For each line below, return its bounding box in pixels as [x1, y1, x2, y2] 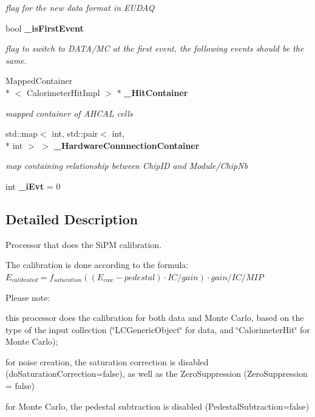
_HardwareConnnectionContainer [53, 139, 200, 151]
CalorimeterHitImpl [26, 86, 100, 98]
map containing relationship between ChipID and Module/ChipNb [5, 159, 248, 172]
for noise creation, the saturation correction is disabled [5, 355, 209, 368]
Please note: [5, 291, 50, 303]
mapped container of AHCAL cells [5, 106, 133, 119]
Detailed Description [5, 209, 138, 228]
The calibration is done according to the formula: [5, 258, 189, 271]
